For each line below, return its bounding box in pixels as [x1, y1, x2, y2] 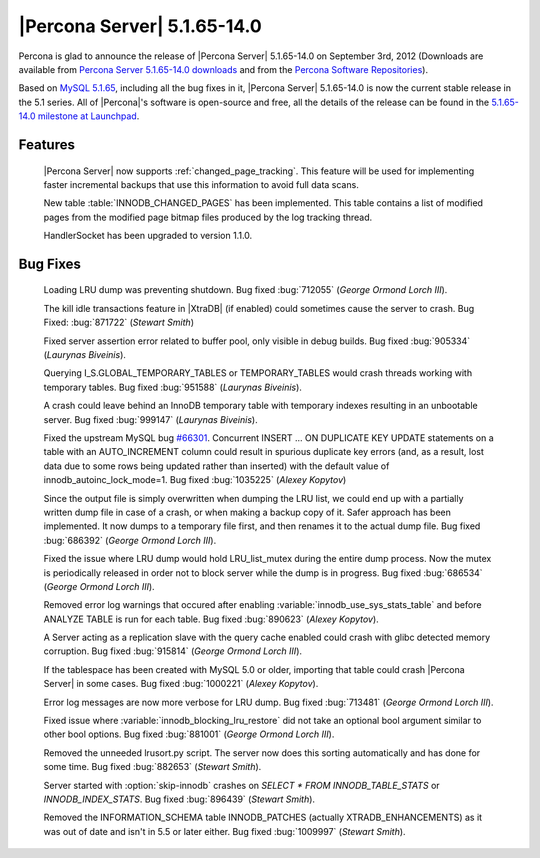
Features [18, 136, 75, 153]
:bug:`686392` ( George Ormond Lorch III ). [43, 534, 217, 546]
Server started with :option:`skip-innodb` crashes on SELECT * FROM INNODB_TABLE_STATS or [43, 779, 440, 791]
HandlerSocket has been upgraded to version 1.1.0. [43, 230, 253, 242]
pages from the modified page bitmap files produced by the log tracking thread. [43, 211, 373, 223]
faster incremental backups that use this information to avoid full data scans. [43, 178, 359, 190]
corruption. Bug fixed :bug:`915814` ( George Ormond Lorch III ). [43, 645, 303, 657]
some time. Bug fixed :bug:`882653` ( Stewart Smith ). [43, 761, 262, 773]
